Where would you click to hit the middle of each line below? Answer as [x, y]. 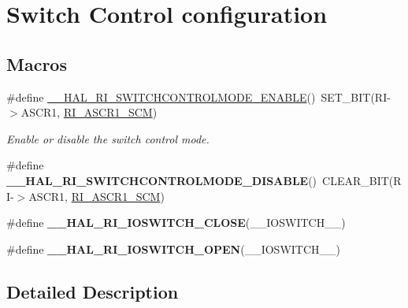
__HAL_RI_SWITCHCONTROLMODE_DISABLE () [162, 180]
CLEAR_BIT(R [362, 180]
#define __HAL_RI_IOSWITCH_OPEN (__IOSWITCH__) [173, 249]
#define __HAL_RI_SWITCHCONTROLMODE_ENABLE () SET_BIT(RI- [198, 96]
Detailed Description [93, 291]
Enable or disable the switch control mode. [108, 138]
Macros [37, 63]
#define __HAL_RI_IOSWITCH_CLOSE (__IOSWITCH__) [176, 223]
